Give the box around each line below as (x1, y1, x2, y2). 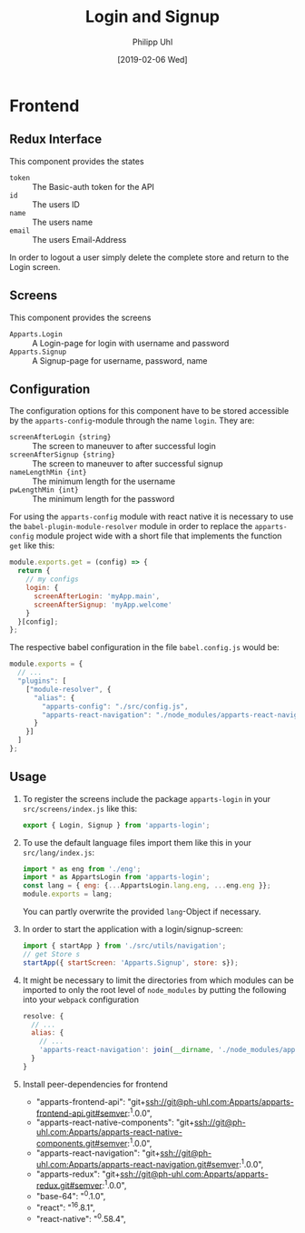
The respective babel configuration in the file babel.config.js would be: (9, 642, 280, 653)
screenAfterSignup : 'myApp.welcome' (33, 600, 172, 609)
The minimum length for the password (32, 494, 175, 505)
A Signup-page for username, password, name (32, 355, 208, 366)
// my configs (25, 575, 79, 584)
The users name (32, 216, 93, 227)
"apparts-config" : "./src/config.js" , (42, 702, 189, 711)
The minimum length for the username (32, 476, 175, 487)
